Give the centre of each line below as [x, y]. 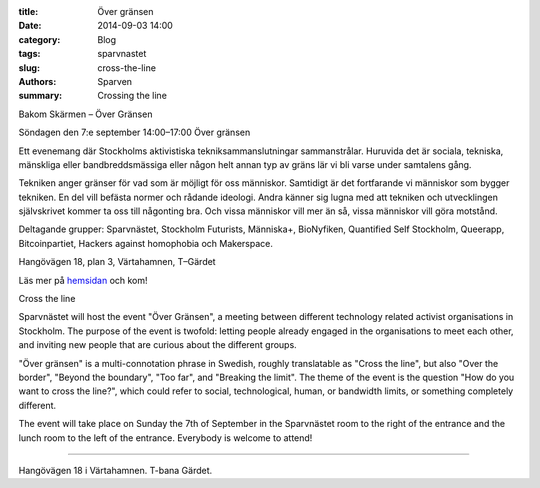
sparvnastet [122, 54]
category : [39, 39]
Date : [30, 26]
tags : [29, 54]
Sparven [115, 81]
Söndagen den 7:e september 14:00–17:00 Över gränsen [134, 132]
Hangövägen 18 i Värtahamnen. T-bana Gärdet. [115, 470]
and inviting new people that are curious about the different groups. [157, 345]
